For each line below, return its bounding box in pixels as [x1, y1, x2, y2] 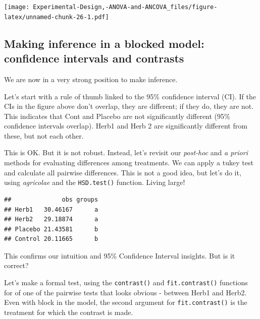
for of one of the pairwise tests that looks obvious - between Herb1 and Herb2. [4, 287, 247, 297]
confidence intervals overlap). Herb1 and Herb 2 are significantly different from [4, 120, 247, 131]
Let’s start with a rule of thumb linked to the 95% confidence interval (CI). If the [4, 91, 256, 101]
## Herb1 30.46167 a [4, 206, 98, 213]
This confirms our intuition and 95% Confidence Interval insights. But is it [4, 250, 235, 261]
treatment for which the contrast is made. [4, 306, 133, 317]
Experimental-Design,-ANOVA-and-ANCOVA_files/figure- [33, 4, 218, 11]
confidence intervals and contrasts [4, 50, 184, 66]
